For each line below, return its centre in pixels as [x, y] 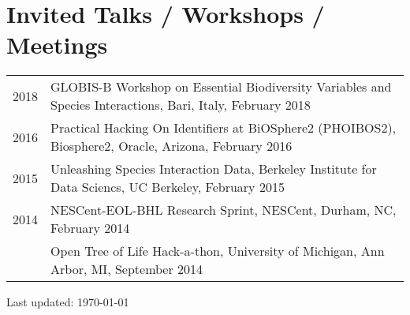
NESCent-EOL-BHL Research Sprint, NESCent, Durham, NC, [224, 210]
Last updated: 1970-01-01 [68, 302]
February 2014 [90, 228]
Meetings [57, 45]
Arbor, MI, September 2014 [127, 269]
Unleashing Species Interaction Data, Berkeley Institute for [214, 169]
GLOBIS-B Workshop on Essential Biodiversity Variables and [221, 87]
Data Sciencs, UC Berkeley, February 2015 [168, 187]
